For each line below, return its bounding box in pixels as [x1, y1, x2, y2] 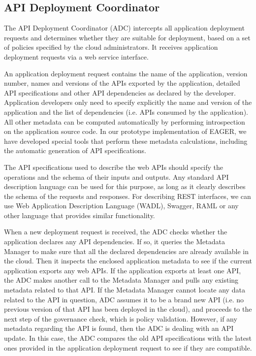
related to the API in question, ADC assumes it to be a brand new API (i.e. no [4, 294, 244, 304]
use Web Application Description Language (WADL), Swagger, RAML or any [4, 200, 239, 211]
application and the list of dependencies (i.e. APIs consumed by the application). [4, 106, 248, 117]
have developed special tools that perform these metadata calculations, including [4, 135, 248, 146]
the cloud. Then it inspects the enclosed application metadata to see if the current [4, 256, 252, 266]
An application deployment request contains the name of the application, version [4, 68, 248, 78]
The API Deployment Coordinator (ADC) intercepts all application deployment [4, 23, 245, 33]
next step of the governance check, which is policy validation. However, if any [4, 313, 237, 324]
